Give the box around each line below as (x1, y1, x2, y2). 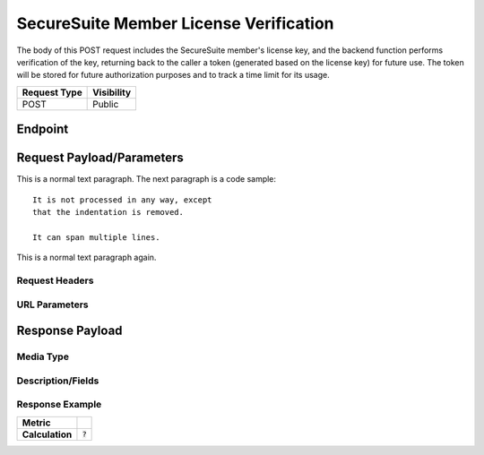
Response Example (16, 399, 102, 411)
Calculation (22, 428, 73, 441)
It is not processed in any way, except (32, 194, 212, 205)
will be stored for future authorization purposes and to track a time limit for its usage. (16, 70, 331, 81)
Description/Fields (16, 374, 99, 387)
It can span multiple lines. (32, 232, 160, 242)
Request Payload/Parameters (16, 150, 184, 166)
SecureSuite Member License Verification (16, 13, 335, 33)
